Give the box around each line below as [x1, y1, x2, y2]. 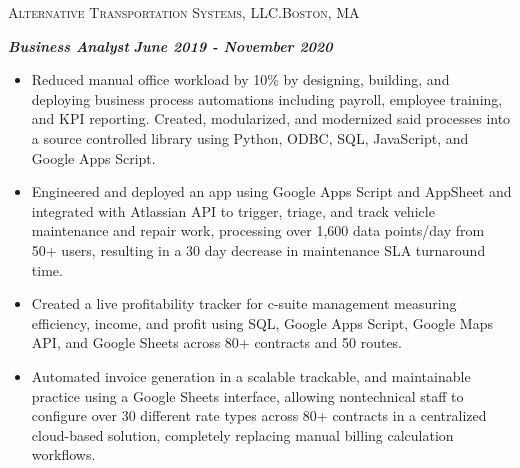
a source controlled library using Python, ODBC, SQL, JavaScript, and [31, 127, 469, 148]
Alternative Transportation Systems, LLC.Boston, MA [8, 2, 360, 22]
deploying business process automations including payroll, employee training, [31, 88, 503, 109]
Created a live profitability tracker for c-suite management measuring [31, 293, 457, 314]
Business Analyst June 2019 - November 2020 [8, 35, 333, 56]
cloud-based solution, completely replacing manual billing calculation [31, 424, 454, 445]
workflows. [31, 444, 96, 465]
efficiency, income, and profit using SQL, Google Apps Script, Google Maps [31, 312, 493, 333]
